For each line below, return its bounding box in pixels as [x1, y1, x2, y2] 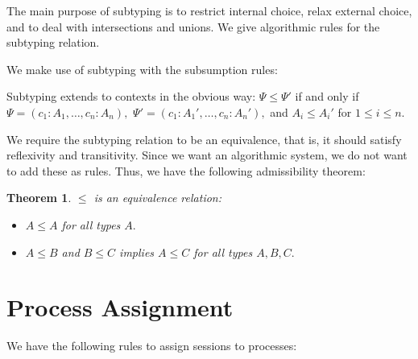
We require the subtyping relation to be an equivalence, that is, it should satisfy [6, 130, 402, 147]
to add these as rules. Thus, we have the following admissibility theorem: [6, 162, 366, 179]
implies [119, 243, 155, 260]
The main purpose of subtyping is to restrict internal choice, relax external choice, [6, 2, 412, 19]
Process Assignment [6, 291, 234, 324]
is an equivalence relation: [93, 189, 222, 206]
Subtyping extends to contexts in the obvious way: [6, 88, 256, 105]
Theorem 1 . [6, 189, 72, 206]
